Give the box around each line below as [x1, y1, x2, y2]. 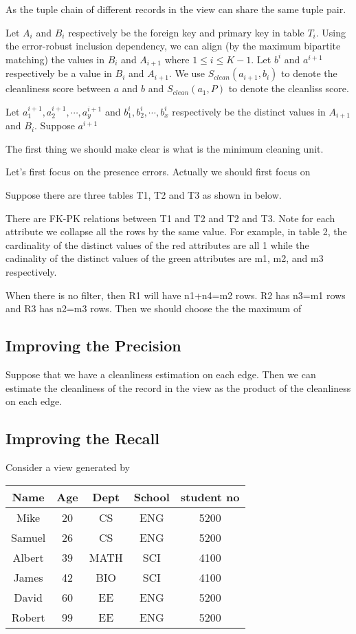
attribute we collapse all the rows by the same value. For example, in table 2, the [5, 224, 347, 239]
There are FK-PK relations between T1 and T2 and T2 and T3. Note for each [5, 210, 335, 225]
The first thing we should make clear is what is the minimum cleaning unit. [5, 141, 324, 155]
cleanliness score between [5, 81, 111, 96]
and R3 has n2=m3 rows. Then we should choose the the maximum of [5, 301, 302, 316]
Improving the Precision [5, 335, 181, 356]
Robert [11, 609, 45, 625]
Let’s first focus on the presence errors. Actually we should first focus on [5, 164, 311, 179]
